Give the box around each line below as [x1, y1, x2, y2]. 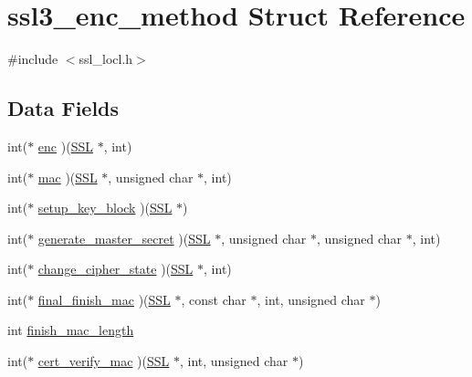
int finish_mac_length [7, 320, 134, 340]
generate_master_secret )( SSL [37, 228, 211, 247]
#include [7, 49, 58, 68]
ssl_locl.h [79, 49, 133, 68]
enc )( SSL [37, 136, 93, 155]
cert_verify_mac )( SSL [37, 351, 170, 371]
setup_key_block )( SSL [37, 198, 173, 217]
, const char [181, 289, 246, 309]
